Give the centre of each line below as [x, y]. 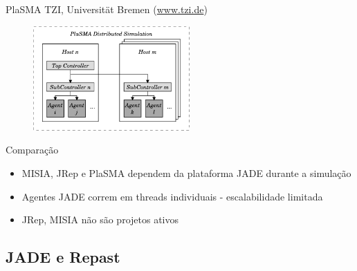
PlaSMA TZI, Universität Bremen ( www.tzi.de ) [107, 9]
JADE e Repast [63, 257]
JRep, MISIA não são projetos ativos [100, 219]
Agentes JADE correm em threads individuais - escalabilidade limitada [172, 196]
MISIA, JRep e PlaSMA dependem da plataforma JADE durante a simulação [186, 172]
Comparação [32, 150]
